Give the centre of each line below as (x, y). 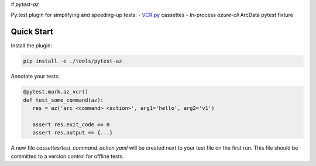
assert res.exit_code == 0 (71, 124)
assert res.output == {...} (73, 133)
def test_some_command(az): (63, 100)
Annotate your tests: (35, 77)
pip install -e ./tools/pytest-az (73, 61)
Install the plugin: (32, 46)
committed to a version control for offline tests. (67, 156)
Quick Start (32, 32)
